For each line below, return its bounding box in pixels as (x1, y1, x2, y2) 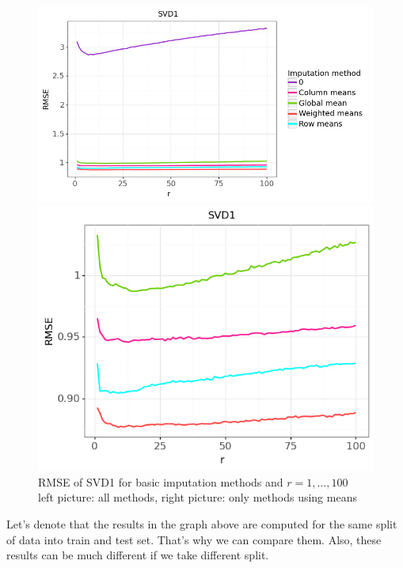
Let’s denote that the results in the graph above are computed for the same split (6, 515, 397, 532)
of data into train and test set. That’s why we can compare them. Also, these (6, 531, 382, 547)
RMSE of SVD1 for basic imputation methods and (38, 473, 283, 490)
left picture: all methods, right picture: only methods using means (38, 489, 357, 506)
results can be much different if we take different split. (6, 547, 269, 563)
